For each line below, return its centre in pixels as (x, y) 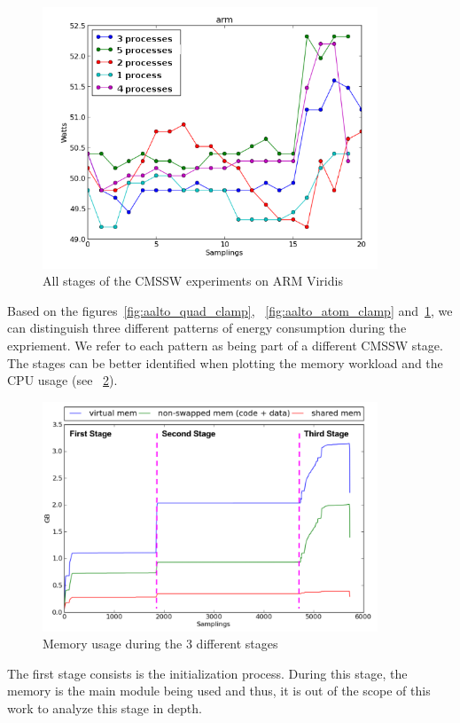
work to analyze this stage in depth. (105, 707)
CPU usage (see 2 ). (62, 380)
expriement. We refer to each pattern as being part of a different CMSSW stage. (225, 346)
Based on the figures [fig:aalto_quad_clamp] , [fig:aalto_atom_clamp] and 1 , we (230, 310)
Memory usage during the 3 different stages (160, 644)
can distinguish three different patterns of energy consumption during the (207, 328)
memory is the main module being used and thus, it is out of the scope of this (219, 691)
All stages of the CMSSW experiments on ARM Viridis (193, 281)
